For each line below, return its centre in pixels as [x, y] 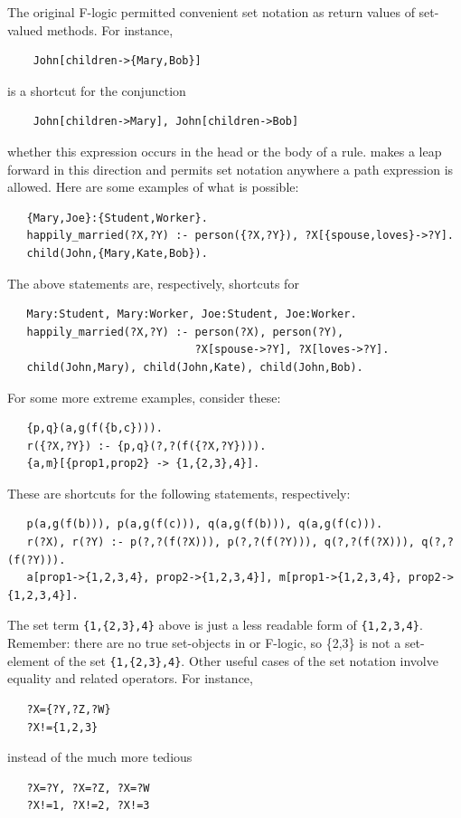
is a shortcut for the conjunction [97, 90]
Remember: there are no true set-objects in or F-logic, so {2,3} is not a [204, 643]
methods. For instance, [110, 29]
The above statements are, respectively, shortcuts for [153, 283]
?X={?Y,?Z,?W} [69, 709]
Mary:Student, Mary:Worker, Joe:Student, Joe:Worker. [192, 314]
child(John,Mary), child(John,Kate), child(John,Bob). [195, 367]
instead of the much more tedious [100, 757]
